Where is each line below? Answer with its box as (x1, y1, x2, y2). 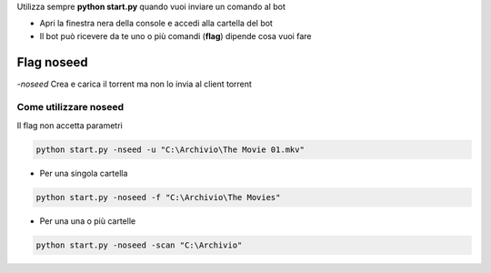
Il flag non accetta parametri (16, 119, 123, 131)
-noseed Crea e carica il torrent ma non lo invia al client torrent (16, 78, 252, 89)
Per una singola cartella (39, 167, 128, 178)
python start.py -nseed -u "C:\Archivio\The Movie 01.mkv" (35, 144, 305, 155)
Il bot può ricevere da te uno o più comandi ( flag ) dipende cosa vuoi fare (39, 30, 312, 41)
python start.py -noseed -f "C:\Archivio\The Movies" (35, 192, 281, 202)
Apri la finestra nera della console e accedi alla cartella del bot (39, 18, 273, 29)
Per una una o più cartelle (39, 215, 136, 227)
